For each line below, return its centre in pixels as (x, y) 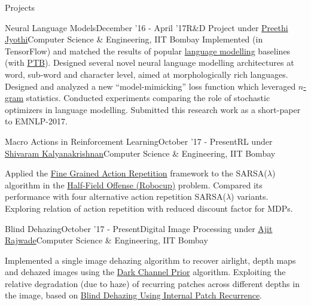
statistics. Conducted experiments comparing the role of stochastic (148, 98)
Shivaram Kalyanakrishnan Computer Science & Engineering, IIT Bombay (140, 153)
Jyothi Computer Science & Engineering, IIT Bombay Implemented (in (134, 39)
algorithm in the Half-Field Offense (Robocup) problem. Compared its (134, 184)
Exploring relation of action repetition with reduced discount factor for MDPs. (149, 208)
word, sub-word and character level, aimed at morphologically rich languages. (147, 74)
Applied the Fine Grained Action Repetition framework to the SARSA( (136, 173)
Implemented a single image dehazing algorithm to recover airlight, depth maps (150, 260)
